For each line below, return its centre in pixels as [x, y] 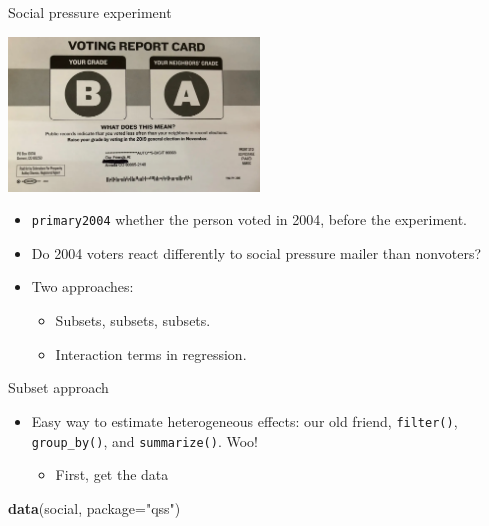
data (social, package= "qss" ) [94, 507]
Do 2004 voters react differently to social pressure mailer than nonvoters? [256, 252]
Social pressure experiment [90, 12]
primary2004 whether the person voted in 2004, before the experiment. [249, 219]
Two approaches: [82, 286]
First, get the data [112, 474]
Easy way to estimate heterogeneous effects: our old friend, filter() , [244, 420]
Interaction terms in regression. [151, 353]
